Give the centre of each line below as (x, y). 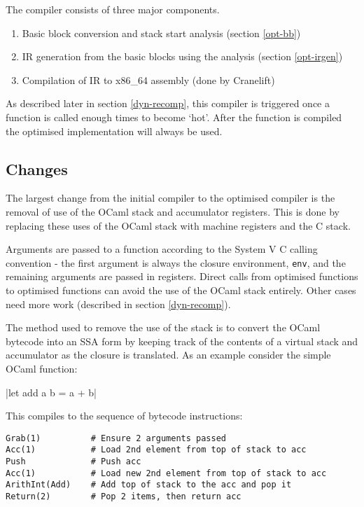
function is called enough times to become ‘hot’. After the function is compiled (174, 117)
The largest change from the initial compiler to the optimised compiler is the (170, 198)
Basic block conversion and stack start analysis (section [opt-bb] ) (161, 33)
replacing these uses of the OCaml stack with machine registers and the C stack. (178, 225)
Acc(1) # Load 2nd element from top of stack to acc (156, 450)
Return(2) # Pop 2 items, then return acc (124, 497)
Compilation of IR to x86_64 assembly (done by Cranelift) (148, 79)
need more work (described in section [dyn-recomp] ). (118, 304)
